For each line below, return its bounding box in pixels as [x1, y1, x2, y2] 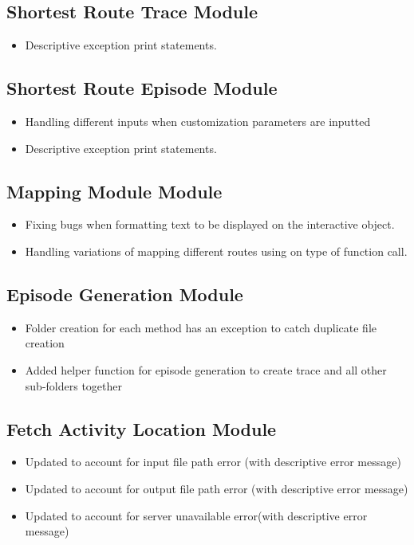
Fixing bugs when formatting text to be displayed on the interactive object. [25, 216, 395, 233]
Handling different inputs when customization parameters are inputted [25, 113, 371, 129]
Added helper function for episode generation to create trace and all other [25, 361, 387, 378]
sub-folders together [25, 377, 122, 394]
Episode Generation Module [6, 281, 243, 306]
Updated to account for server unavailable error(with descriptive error [25, 507, 368, 523]
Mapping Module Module [6, 178, 223, 203]
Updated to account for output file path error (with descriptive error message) [25, 480, 408, 496]
